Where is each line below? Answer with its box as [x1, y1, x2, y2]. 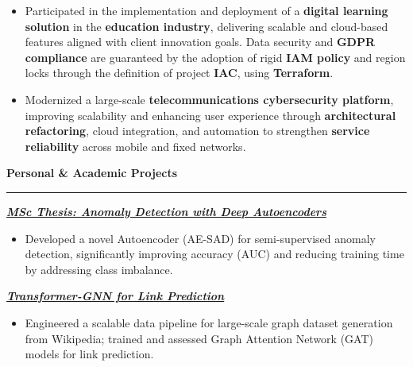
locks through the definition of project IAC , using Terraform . [25, 64, 334, 81]
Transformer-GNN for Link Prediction [6, 288, 225, 304]
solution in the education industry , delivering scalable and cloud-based [25, 17, 388, 34]
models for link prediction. [25, 346, 154, 362]
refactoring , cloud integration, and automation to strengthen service [25, 122, 370, 139]
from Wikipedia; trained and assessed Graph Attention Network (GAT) [25, 330, 373, 346]
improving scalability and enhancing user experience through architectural [25, 106, 396, 123]
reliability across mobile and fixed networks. [25, 137, 246, 154]
